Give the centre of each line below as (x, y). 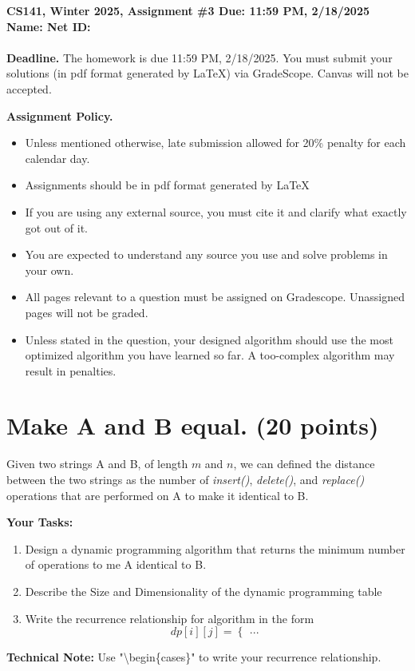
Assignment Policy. (60, 115)
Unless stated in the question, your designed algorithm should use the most (209, 339)
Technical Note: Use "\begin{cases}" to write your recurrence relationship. (194, 657)
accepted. (29, 88)
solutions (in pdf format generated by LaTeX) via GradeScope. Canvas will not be (207, 73)
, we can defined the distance (304, 464)
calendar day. (57, 158)
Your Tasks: (40, 522)
